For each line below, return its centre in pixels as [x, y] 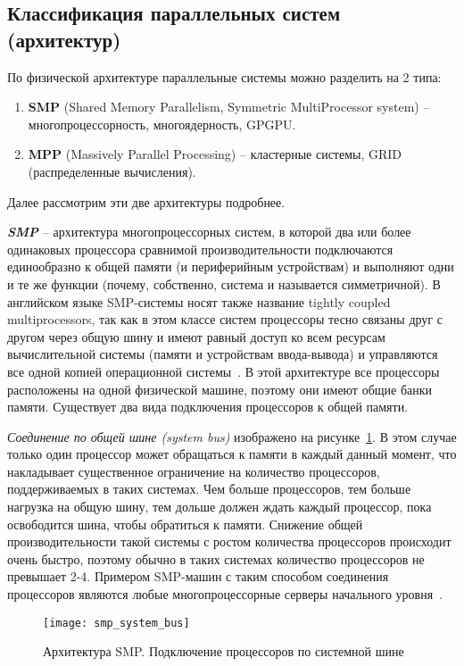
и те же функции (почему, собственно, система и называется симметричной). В [224, 283]
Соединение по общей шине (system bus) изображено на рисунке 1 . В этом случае [232, 436]
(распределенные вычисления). [112, 171]
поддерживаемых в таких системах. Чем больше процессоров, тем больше [209, 489]
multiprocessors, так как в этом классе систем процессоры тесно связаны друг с [225, 319]
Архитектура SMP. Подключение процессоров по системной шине [224, 651]
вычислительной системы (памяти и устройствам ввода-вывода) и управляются [223, 354]
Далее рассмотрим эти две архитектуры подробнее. [146, 201]
